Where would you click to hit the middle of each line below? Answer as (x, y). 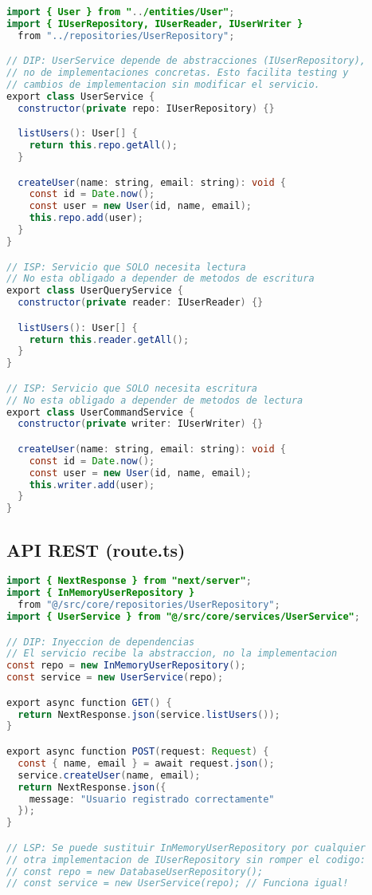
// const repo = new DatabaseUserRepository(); (135, 871)
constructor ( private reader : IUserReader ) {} (141, 303)
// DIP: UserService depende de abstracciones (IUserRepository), (186, 61)
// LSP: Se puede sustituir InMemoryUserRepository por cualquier (186, 848)
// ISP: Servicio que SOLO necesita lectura (126, 267)
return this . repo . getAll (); (103, 146)
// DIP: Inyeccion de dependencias (101, 642)
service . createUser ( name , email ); (109, 775)
